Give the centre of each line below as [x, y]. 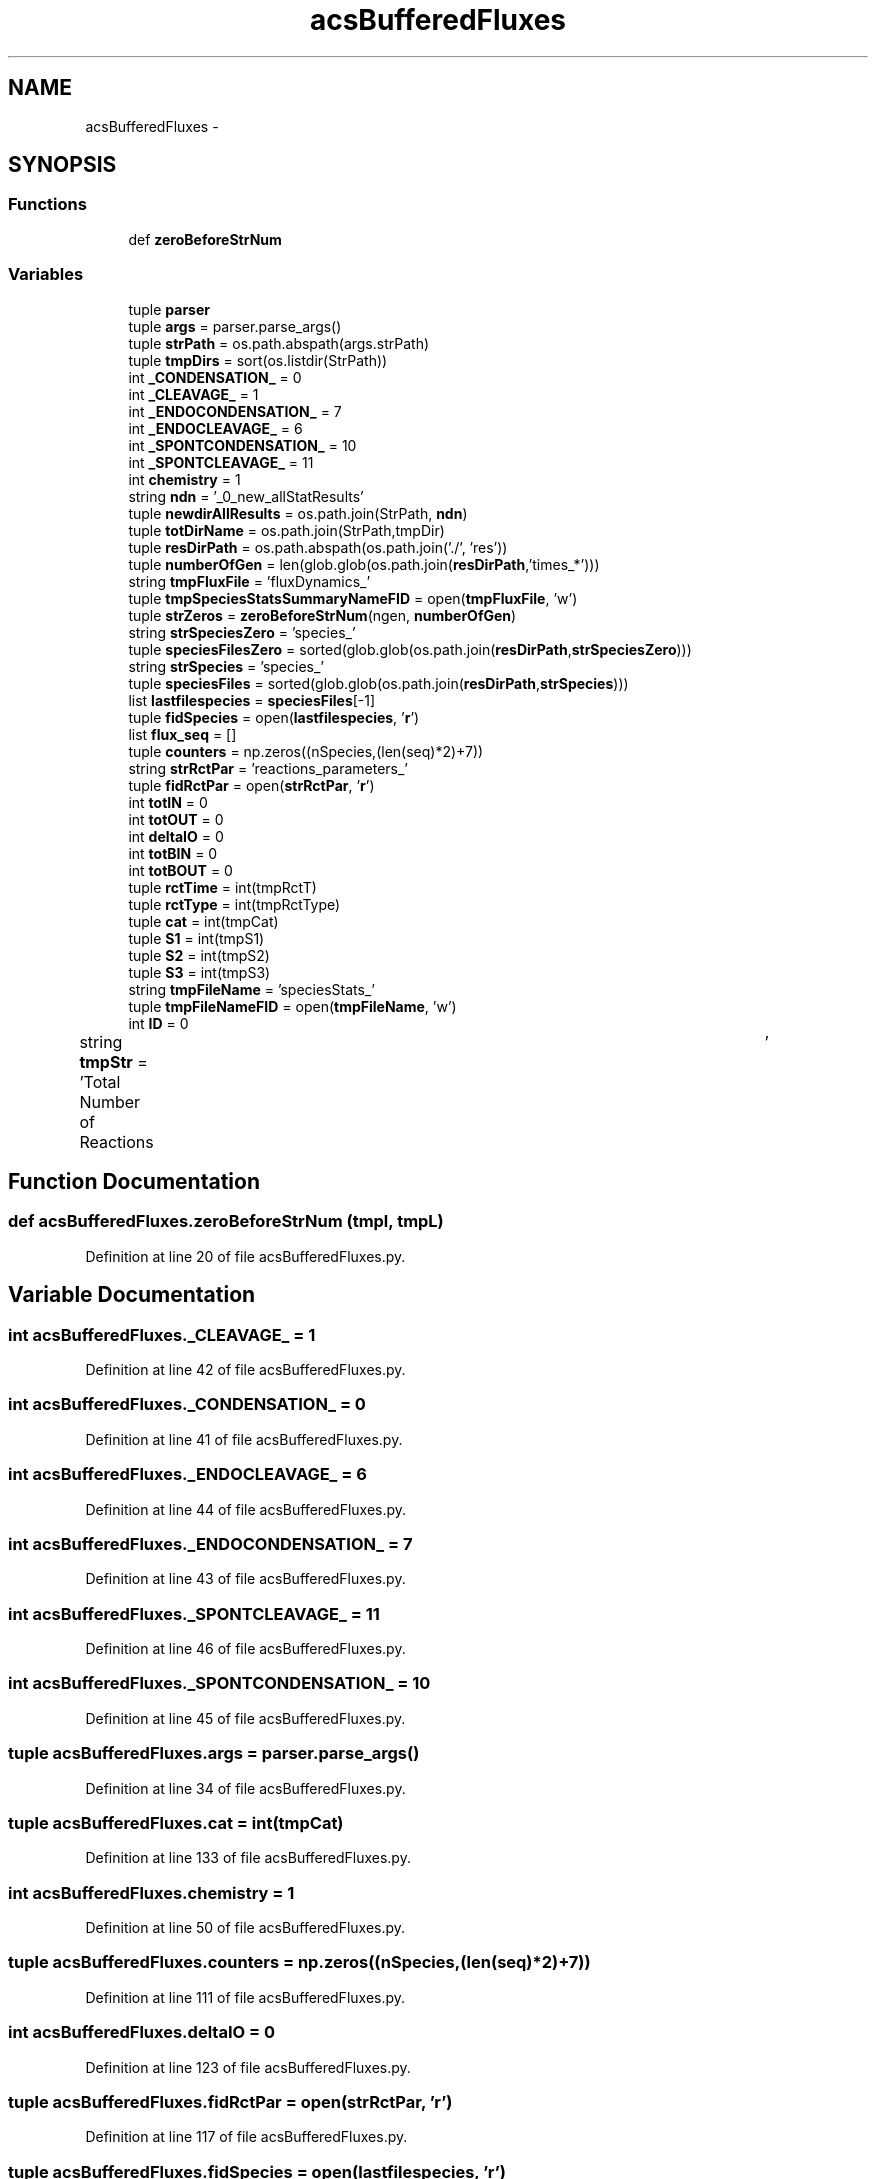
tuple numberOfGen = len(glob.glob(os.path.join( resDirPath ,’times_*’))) [364, 564]
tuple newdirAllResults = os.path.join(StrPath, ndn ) [298, 513]
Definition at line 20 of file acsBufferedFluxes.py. [245, 1256]
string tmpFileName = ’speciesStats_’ [251, 989]
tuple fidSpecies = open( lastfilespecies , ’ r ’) [274, 717]
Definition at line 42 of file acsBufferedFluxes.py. [245, 1369]
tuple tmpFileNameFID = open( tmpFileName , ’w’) [292, 1006]
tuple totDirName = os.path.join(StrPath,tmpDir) [286, 530]
